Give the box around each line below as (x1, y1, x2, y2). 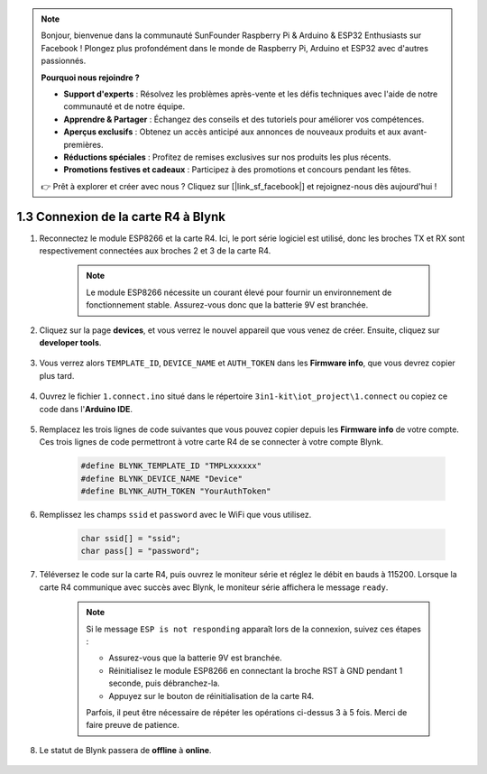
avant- (402, 126, 427, 137)
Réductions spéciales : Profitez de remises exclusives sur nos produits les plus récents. (63, 152, 391, 162)
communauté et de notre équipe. (63, 101, 186, 112)
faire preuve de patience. (86, 720, 179, 731)
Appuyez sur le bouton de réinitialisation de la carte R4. (108, 690, 315, 701)
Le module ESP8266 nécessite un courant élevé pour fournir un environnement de (86, 287, 392, 298)
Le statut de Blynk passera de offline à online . (39, 744, 212, 755)
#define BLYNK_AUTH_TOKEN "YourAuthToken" (80, 486, 271, 496)
